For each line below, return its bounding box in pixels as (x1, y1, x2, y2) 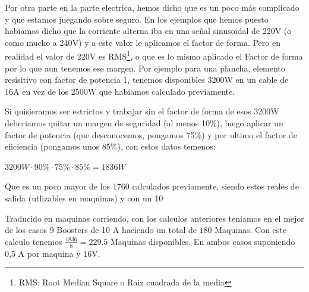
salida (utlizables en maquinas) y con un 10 (5, 191, 163, 204)
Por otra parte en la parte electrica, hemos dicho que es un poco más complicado (5, 1, 299, 13)
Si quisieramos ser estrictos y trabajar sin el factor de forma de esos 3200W (5, 105, 279, 117)
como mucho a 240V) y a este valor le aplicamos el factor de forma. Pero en (5, 36, 280, 48)
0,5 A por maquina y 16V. (5, 247, 100, 259)
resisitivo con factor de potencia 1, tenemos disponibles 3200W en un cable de (5, 73, 289, 86)
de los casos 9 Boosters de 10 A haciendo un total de (5, 223, 197, 236)
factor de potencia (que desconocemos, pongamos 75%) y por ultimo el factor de (5, 128, 297, 141)
